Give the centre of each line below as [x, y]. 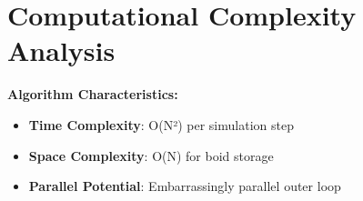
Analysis [61, 50]
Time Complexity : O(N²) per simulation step [161, 124]
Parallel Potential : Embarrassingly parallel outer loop [185, 186]
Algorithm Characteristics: [93, 94]
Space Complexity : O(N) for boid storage [151, 155]
